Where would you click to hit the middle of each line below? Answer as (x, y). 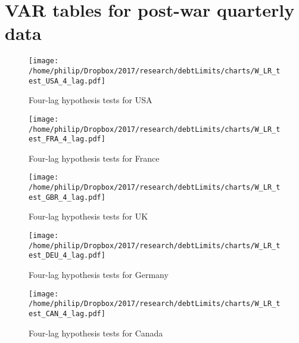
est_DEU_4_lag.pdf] (67, 256)
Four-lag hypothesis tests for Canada (96, 333)
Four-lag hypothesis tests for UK (88, 216)
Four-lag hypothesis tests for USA (91, 100)
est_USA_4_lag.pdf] (67, 81)
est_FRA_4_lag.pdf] (67, 139)
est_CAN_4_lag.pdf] (67, 313)
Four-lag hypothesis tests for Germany (99, 274)
